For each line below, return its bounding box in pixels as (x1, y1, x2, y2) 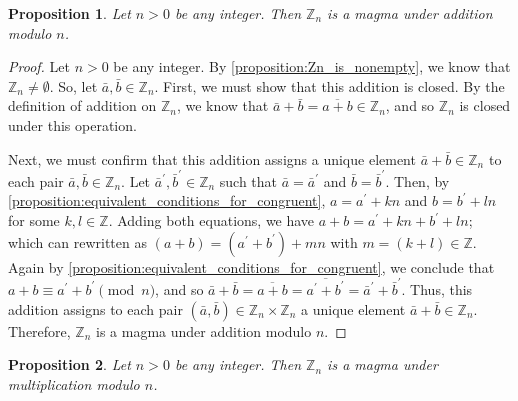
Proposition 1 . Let (8, 3, 131, 23)
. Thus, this (401, 278, 473, 299)
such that (219, 170, 278, 191)
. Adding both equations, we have (108, 210, 315, 231)
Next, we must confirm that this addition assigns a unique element (8, 148, 416, 169)
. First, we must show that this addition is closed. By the (154, 75, 505, 96)
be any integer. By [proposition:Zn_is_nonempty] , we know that (113, 56, 511, 77)
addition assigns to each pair (8, 298, 183, 319)
